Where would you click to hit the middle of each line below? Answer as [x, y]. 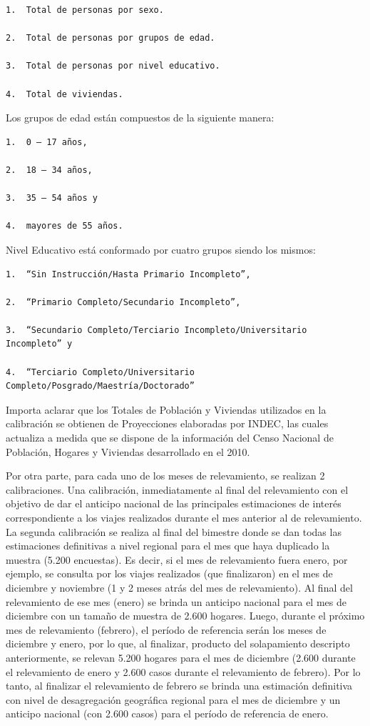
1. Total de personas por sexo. [85, 10]
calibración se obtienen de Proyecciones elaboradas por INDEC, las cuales [167, 423]
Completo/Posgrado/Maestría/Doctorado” [100, 386]
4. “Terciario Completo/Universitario [100, 372]
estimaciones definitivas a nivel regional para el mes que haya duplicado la [168, 546]
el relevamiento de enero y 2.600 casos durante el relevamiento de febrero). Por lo [183, 671]
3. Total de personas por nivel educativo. [113, 66]
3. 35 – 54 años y [52, 198]
